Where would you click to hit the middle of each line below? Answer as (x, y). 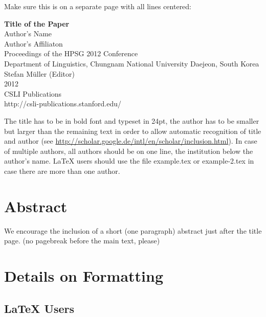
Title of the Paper (37, 23)
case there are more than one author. (62, 171)
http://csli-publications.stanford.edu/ (63, 104)
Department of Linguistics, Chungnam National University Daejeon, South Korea (132, 63)
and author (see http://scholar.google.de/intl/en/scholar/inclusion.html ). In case (131, 141)
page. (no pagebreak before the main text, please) (82, 241)
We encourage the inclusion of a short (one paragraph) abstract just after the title (133, 230)
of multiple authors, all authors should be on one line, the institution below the (129, 151)
